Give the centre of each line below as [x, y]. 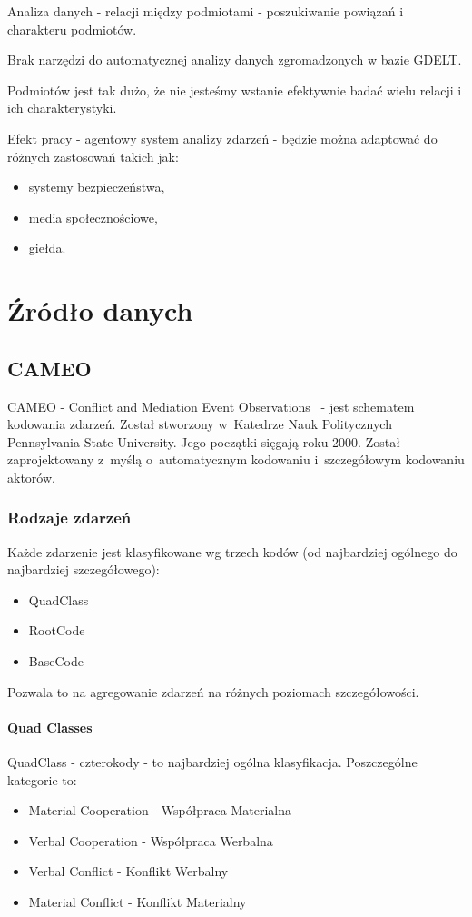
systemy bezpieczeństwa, [97, 187]
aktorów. [31, 477]
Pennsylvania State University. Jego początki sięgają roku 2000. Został [204, 441]
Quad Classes [50, 727]
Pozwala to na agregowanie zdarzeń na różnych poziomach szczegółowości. [213, 691]
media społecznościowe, [93, 217]
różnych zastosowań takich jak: [93, 156]
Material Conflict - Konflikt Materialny [138, 902]
